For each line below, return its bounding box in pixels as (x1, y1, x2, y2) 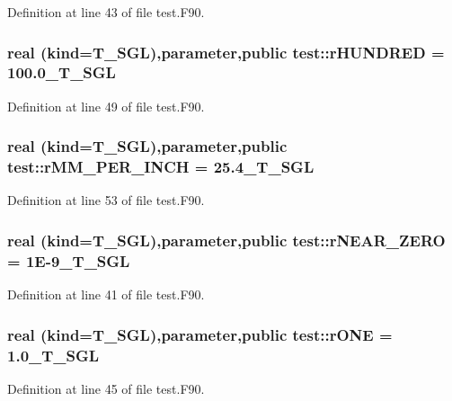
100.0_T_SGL (7, 61, 116, 84)
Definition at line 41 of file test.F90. (7, 285, 205, 304)
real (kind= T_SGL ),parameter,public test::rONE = (7, 323, 393, 345)
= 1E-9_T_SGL (7, 249, 130, 272)
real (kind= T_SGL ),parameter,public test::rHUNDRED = (7, 40, 445, 63)
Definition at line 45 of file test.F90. (7, 379, 205, 397)
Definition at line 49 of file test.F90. (7, 96, 205, 115)
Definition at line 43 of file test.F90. (7, 3, 205, 21)
